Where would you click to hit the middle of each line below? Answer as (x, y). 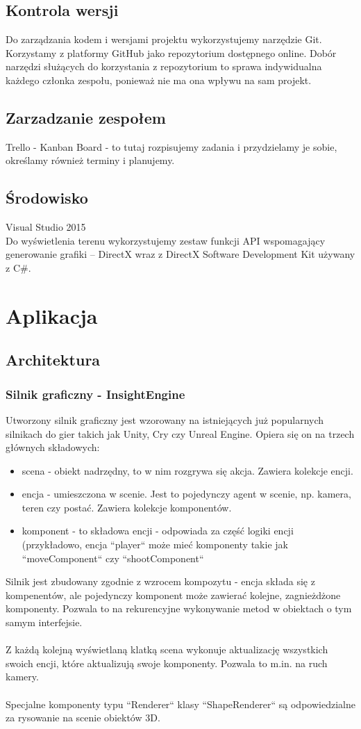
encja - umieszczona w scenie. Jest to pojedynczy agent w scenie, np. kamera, (186, 494)
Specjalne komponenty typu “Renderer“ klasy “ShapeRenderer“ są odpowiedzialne (180, 704)
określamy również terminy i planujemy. (90, 160)
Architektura (53, 360)
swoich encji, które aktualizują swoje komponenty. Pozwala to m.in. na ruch (167, 663)
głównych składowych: (53, 447)
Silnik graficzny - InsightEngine (95, 394)
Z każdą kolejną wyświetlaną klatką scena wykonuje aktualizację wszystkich (167, 649)
